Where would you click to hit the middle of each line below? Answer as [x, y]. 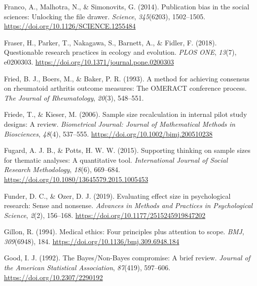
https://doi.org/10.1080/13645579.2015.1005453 [76, 179]
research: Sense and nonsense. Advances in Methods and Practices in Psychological [128, 205]
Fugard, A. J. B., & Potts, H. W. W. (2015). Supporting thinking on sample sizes [127, 150]
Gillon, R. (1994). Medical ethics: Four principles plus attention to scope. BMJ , [124, 232]
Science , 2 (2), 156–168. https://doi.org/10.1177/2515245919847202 [105, 215]
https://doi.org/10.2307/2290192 [54, 277]
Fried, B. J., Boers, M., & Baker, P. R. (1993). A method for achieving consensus [127, 78]
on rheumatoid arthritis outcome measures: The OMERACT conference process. [126, 88]
